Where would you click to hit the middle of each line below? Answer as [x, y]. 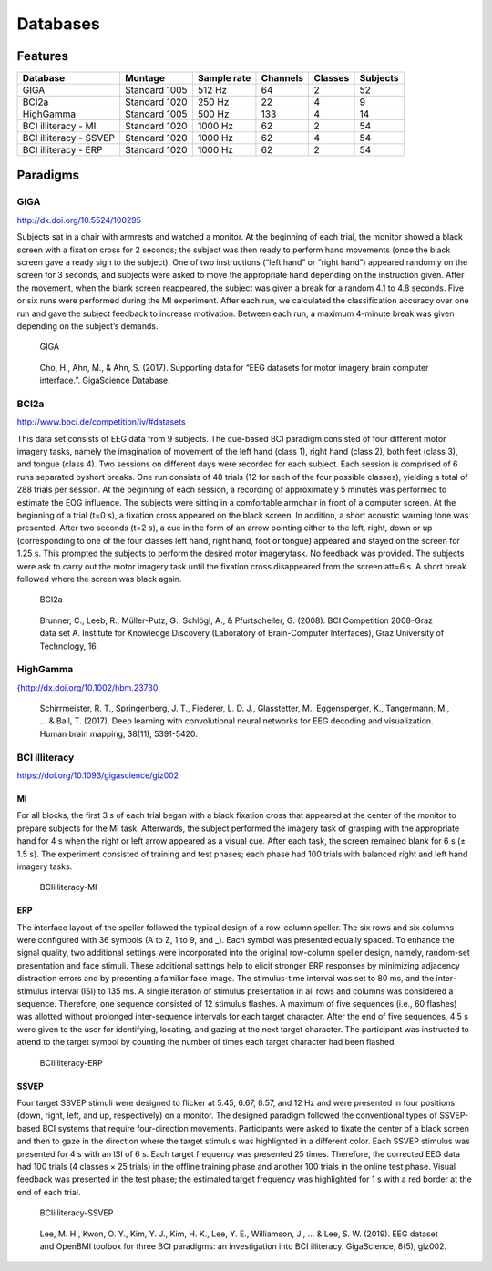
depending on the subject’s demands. [87, 326]
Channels [282, 78]
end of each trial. [49, 1192]
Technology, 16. [69, 646]
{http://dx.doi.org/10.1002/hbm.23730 [87, 687]
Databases [58, 24]
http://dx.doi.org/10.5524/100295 [79, 220]
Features [42, 56]
